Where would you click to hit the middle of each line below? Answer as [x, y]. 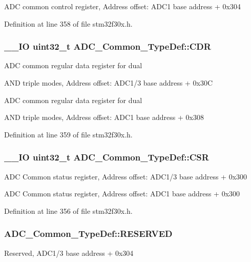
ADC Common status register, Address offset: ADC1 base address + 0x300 [122, 194]
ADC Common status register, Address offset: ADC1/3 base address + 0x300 [126, 176]
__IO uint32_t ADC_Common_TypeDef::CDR [108, 46]
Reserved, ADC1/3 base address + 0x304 [69, 253]
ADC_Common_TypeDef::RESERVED [88, 234]
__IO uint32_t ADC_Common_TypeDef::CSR [107, 157]
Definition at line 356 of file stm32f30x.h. [68, 210]
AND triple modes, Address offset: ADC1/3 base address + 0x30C [108, 83]
